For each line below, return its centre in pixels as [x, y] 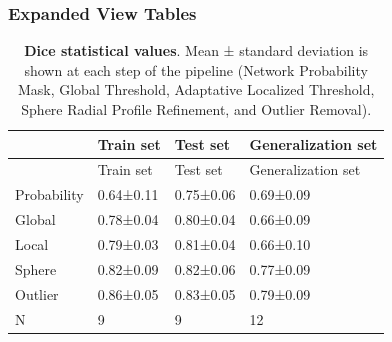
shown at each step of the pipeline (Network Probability [196, 69]
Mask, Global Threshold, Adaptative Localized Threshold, [196, 89]
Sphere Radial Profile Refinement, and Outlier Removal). [196, 109]
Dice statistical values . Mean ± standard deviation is [196, 50]
